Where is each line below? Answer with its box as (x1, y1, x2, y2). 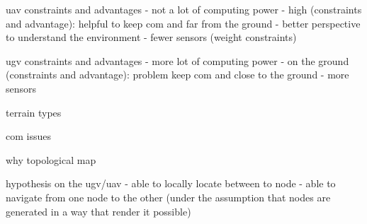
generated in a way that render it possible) (6, 204, 191, 218)
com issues (6, 129, 51, 143)
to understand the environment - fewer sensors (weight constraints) (6, 30, 297, 45)
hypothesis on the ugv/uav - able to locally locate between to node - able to (6, 176, 336, 191)
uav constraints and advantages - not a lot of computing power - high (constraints (6, 2, 362, 16)
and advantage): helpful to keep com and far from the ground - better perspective (6, 16, 361, 30)
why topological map (6, 152, 96, 167)
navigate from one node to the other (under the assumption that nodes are (6, 189, 331, 204)
